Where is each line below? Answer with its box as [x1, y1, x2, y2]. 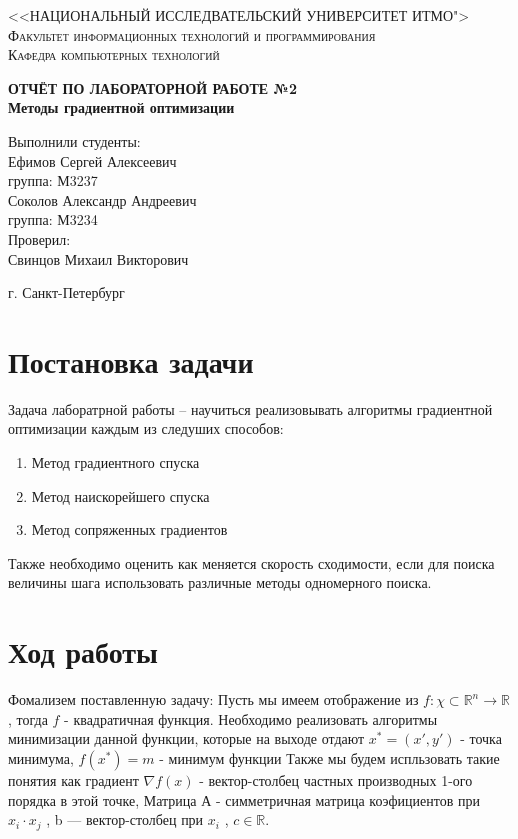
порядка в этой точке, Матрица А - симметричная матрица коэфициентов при [8, 789, 480, 810]
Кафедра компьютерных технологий [8, 44, 220, 65]
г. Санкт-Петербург [8, 282, 125, 303]
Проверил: [8, 228, 71, 249]
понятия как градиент [8, 769, 139, 790]
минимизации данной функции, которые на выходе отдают [8, 728, 365, 749]
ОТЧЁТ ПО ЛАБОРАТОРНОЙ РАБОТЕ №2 [8, 77, 297, 98]
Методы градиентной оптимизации [8, 97, 235, 118]
